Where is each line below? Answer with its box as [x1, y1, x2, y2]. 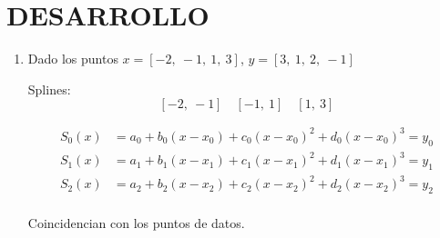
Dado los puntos [27, 49, 118, 68]
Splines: [27, 79, 71, 98]
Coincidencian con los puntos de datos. [27, 213, 245, 233]
